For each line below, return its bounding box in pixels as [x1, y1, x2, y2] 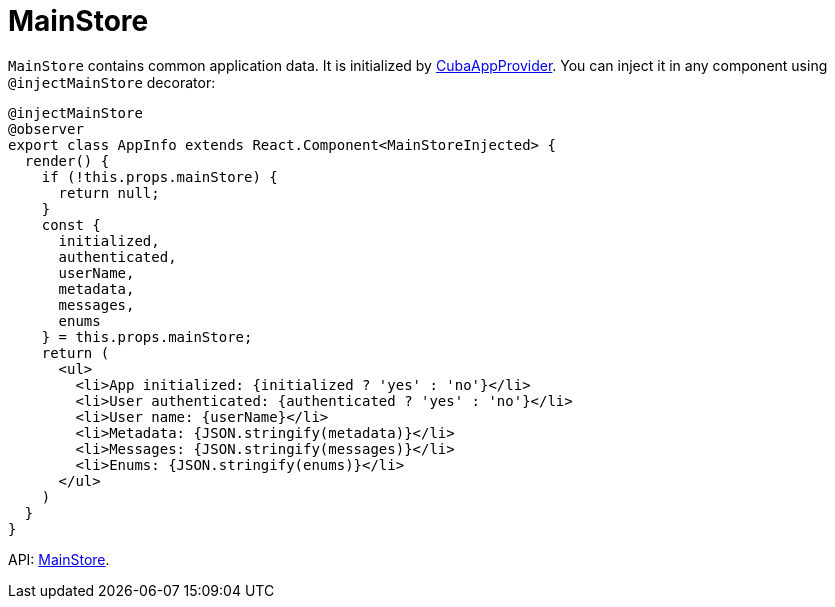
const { [41, 216, 101, 233]
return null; [58, 184, 160, 201]
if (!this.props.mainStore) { [41, 168, 278, 185]
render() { [24, 152, 110, 169]
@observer [8, 120, 84, 137]
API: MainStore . [8, 550, 110, 568]
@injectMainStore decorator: [8, 73, 216, 91]
